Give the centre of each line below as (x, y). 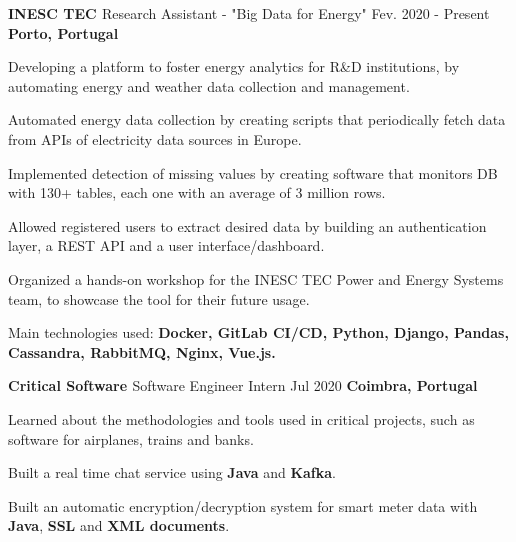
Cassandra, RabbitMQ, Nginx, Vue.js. (142, 351)
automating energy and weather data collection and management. (209, 85)
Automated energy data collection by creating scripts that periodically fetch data (257, 119)
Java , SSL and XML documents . (119, 525)
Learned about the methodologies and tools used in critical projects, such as (241, 418)
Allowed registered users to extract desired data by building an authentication (247, 225)
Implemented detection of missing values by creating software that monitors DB (253, 172)
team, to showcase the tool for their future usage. (159, 298)
